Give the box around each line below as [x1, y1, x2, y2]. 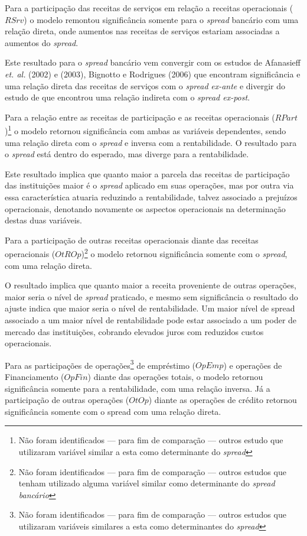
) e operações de [223, 359, 282, 371]
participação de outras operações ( [5, 394, 129, 406]
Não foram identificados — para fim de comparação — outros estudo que [18, 434, 283, 446]
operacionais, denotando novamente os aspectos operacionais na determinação [5, 202, 286, 215]
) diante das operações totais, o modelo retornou [87, 371, 263, 382]
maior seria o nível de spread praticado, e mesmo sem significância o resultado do [5, 290, 298, 303]
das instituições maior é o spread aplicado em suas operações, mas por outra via [5, 179, 294, 191]
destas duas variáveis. [5, 214, 82, 226]
